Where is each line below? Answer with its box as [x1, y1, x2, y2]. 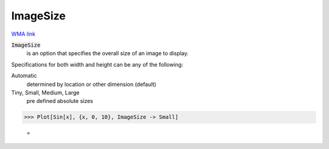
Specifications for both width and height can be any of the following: [11, 61, 183, 68]
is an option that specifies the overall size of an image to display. [26, 50, 189, 57]
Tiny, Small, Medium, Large [11, 88, 80, 96]
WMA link [11, 30, 36, 38]
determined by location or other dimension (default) [26, 81, 157, 88]
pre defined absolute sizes [26, 98, 94, 105]
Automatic [11, 72, 37, 79]
